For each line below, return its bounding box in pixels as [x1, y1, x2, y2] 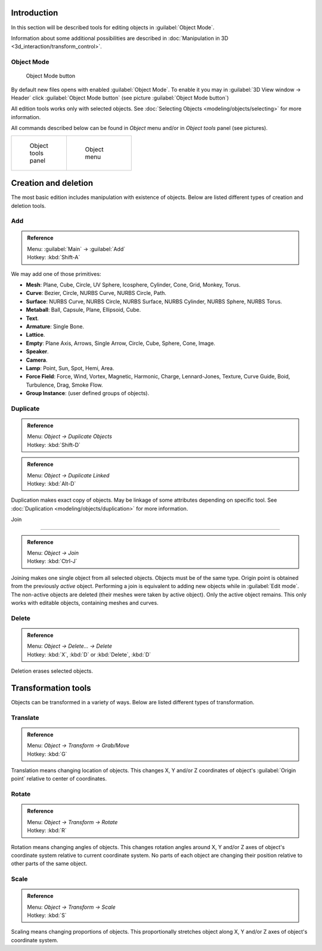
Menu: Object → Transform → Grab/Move [27, 742, 129, 749]
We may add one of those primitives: [11, 270, 101, 277]
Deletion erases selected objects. [11, 667, 94, 675]
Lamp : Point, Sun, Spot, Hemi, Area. [26, 364, 114, 372]
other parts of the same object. [11, 860, 88, 867]
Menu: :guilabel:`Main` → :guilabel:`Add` [27, 245, 126, 253]
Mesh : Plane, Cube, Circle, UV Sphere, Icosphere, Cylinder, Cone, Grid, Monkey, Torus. [26, 281, 241, 288]
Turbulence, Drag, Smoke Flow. [26, 381, 103, 389]
